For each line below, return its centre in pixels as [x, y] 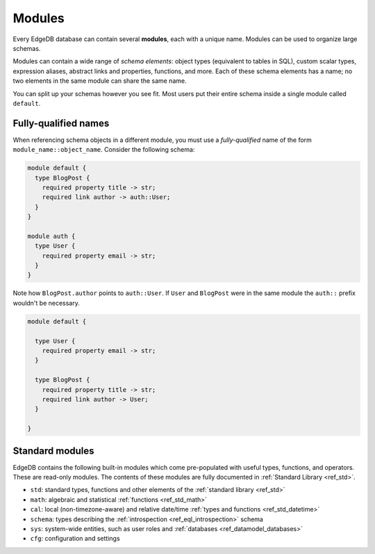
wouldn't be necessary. [46, 303]
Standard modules [53, 451]
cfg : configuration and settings [75, 539]
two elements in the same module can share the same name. [100, 81]
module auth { [51, 236]
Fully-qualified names [61, 123]
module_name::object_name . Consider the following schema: [104, 150]
